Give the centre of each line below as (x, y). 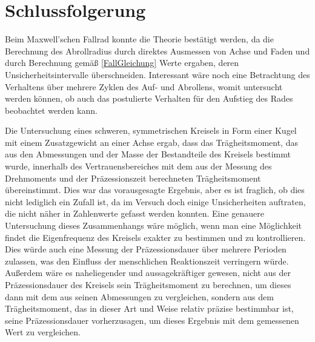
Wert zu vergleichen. (43, 332)
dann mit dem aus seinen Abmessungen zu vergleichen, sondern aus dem (139, 296)
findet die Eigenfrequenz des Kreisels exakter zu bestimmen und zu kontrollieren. (155, 237)
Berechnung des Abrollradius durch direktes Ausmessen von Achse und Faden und (157, 51)
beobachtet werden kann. (51, 110)
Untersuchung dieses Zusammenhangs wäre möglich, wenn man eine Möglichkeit (154, 225)
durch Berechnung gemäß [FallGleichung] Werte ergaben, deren (122, 63)
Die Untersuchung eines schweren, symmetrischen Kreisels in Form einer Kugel (151, 130)
